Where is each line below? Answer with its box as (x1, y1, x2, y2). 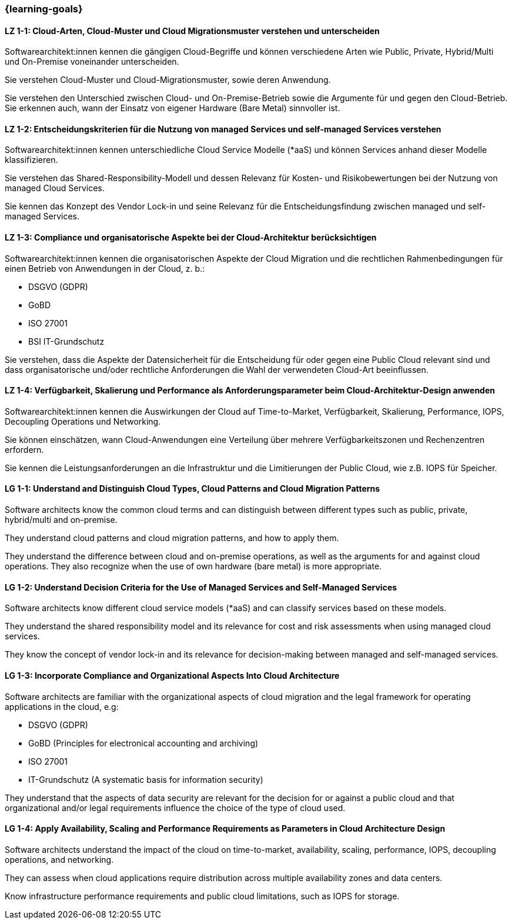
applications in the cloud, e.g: (5, 701, 119, 712)
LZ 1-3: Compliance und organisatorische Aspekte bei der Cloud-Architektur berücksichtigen (5, 232, 377, 243)
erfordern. (5, 444, 44, 455)
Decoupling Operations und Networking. (5, 416, 161, 426)
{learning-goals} (5, 3, 83, 15)
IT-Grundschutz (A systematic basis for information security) (28, 774, 263, 785)
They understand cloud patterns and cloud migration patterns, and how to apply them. (5, 533, 339, 543)
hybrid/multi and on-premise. (5, 515, 118, 525)
